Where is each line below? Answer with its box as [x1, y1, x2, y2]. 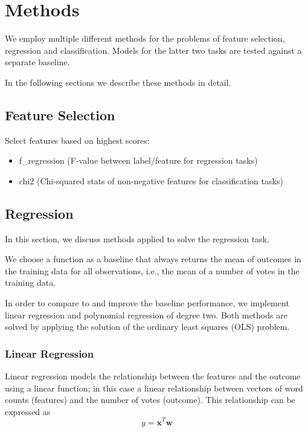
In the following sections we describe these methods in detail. [5, 76, 231, 88]
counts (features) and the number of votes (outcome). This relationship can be [5, 393, 295, 406]
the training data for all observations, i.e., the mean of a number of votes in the [5, 264, 300, 277]
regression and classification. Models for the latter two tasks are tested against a [5, 44, 302, 56]
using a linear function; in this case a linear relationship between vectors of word [5, 381, 303, 394]
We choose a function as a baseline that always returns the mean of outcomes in [5, 253, 301, 265]
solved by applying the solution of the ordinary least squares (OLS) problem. [5, 320, 290, 333]
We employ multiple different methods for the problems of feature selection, [5, 32, 285, 45]
